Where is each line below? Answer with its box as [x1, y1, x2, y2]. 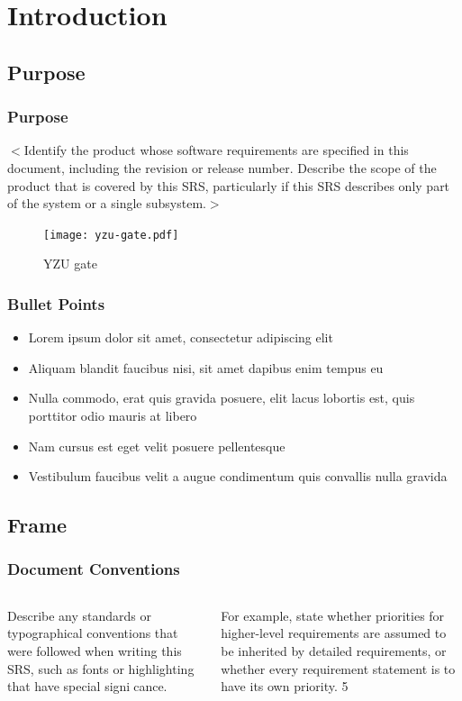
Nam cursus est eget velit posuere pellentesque [28, 436, 285, 455]
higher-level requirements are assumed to [221, 624, 447, 642]
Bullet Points [7, 292, 105, 314]
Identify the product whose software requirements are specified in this [23, 141, 409, 159]
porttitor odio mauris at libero [28, 406, 197, 424]
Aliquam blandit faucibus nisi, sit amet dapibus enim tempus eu [28, 358, 384, 377]
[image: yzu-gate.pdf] [43, 228, 179, 241]
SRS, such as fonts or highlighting [7, 659, 195, 678]
